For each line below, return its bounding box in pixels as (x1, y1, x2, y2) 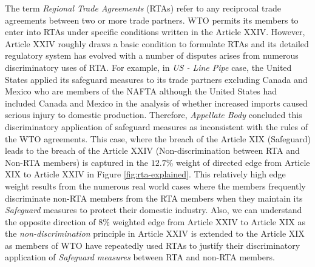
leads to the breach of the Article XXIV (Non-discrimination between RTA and (5, 144, 300, 157)
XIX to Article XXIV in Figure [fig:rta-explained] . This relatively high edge (5, 168, 286, 180)
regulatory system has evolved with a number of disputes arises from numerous (5, 49, 299, 62)
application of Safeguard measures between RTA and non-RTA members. (5, 251, 275, 263)
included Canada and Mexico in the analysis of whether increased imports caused (5, 96, 308, 109)
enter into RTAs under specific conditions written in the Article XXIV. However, (5, 25, 305, 38)
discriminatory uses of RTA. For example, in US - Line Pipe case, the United (5, 61, 292, 73)
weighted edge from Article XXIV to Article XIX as (112, 215, 305, 228)
